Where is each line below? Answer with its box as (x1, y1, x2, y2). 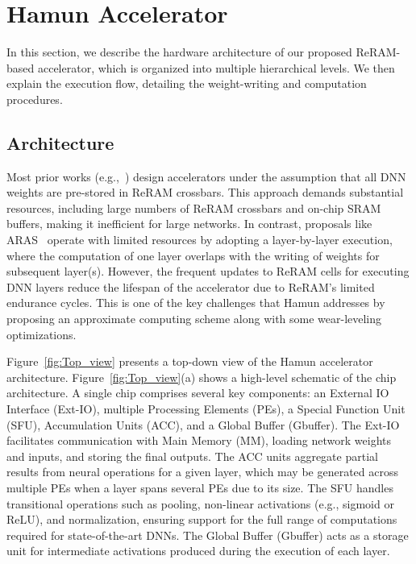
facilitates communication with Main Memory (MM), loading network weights (6, 432, 392, 449)
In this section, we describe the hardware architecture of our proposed (6, 44, 352, 60)
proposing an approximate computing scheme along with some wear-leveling (6, 310, 382, 327)
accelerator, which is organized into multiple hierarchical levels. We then (37, 59, 395, 76)
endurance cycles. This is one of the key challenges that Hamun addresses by (6, 294, 385, 311)
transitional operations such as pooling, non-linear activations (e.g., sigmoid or (6, 495, 394, 512)
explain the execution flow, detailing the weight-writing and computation (6, 75, 367, 92)
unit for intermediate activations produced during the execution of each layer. (6, 542, 390, 559)
